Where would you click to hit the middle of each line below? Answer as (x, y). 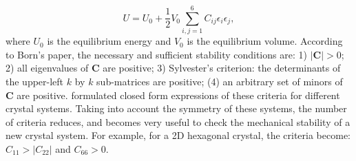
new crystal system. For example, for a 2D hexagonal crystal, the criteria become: (178, 135)
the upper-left (35, 81)
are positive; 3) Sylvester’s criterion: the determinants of (222, 68)
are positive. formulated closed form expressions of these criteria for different (178, 95)
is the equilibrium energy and (109, 41)
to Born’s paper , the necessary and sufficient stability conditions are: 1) (156, 54)
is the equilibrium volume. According (265, 41)
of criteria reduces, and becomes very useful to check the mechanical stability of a (178, 121)
